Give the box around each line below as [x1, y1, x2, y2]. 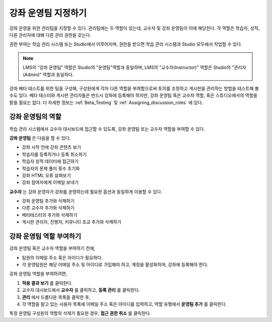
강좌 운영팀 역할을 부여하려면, [9, 271, 67, 277]
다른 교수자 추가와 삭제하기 [22, 205, 75, 211]
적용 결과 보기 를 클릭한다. [22, 280, 73, 286]
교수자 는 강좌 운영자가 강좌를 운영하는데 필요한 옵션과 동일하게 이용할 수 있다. [9, 188, 163, 194]
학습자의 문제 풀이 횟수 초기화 [22, 165, 80, 171]
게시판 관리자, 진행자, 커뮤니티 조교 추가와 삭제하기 [22, 219, 122, 225]
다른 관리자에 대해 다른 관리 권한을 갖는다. [9, 32, 92, 38]
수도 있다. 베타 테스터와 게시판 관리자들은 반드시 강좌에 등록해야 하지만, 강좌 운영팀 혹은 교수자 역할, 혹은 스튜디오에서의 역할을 [9, 92, 258, 98]
